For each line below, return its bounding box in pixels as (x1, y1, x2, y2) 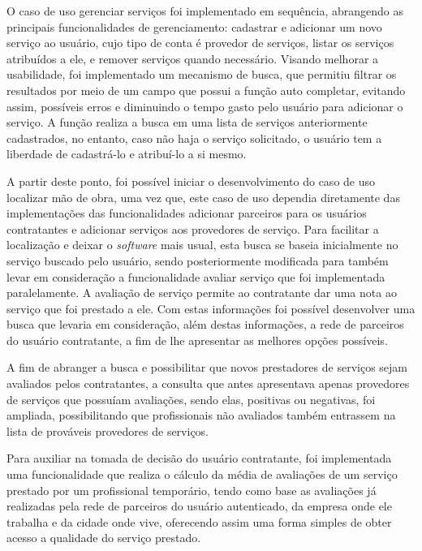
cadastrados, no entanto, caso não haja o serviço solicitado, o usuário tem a (6, 129, 382, 146)
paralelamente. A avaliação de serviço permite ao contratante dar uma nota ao (6, 284, 397, 301)
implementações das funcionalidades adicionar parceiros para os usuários (6, 204, 367, 222)
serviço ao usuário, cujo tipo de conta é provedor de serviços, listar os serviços (6, 34, 394, 51)
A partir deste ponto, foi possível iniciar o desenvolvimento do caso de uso (6, 172, 376, 189)
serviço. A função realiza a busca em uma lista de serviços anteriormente (6, 114, 368, 131)
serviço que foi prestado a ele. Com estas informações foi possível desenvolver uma (6, 299, 416, 316)
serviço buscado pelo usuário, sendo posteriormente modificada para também (6, 252, 389, 269)
